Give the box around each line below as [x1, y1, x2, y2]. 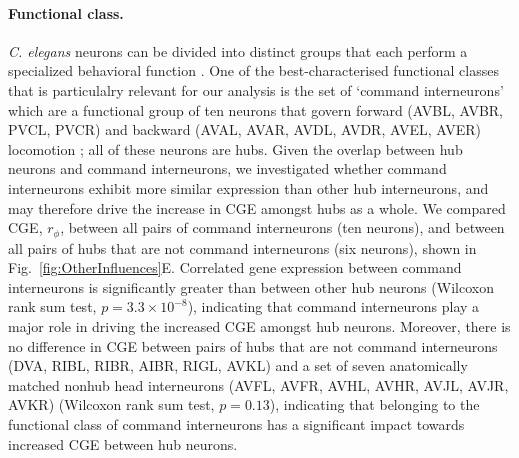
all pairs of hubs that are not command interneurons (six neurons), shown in [8, 237, 477, 258]
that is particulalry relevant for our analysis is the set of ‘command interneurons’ [8, 79, 504, 100]
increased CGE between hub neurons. [8, 433, 238, 454]
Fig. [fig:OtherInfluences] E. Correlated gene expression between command [8, 257, 462, 278]
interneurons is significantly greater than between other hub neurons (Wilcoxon [8, 276, 494, 297]
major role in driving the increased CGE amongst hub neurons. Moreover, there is [8, 315, 511, 336]
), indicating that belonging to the [269, 394, 480, 415]
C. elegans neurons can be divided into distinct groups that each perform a [8, 40, 468, 61]
